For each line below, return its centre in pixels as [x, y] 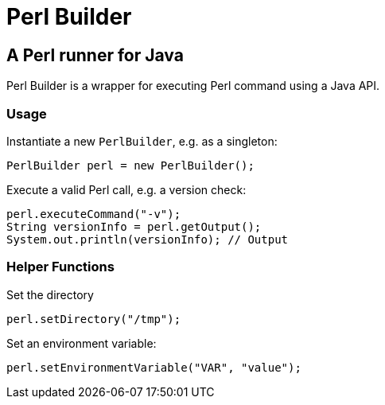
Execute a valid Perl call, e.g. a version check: [126, 189]
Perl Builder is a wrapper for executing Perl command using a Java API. [193, 86]
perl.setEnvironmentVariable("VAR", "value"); [154, 367]
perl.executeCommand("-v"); [94, 214]
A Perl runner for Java [95, 55]
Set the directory [50, 294]
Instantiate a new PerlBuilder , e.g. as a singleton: [142, 141]
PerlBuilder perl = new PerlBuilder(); [130, 165]
